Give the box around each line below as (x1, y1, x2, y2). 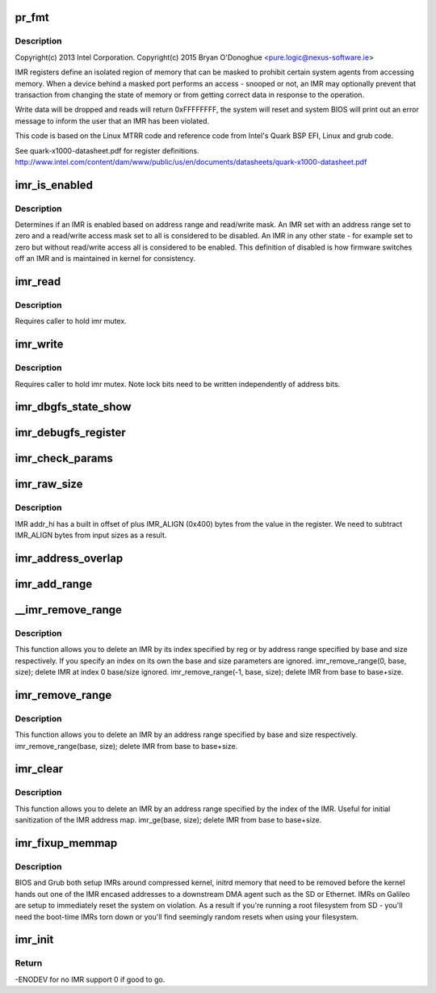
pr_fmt (15, 11, 49, 24)
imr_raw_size (15, 478, 83, 491)
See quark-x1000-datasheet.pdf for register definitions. (15, 145, 199, 155)
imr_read (15, 275, 61, 288)
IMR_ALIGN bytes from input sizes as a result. (15, 530, 167, 541)
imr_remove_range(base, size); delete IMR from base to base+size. (15, 741, 238, 751)
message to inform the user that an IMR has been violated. (15, 116, 210, 125)
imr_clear (15, 762, 64, 776)
